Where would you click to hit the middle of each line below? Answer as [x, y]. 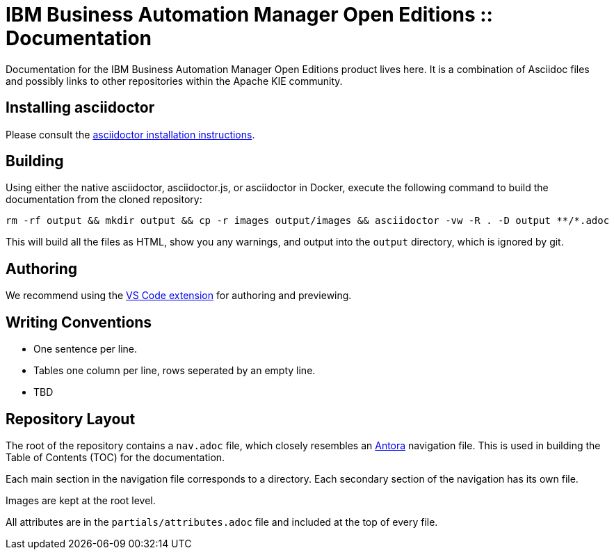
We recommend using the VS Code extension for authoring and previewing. [179, 296]
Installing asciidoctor [80, 108]
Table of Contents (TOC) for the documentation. [115, 457]
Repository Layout [71, 419]
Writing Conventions [79, 322]
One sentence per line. [86, 349]
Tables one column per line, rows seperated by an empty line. [175, 371]
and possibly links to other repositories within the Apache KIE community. [174, 81]
